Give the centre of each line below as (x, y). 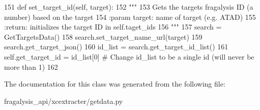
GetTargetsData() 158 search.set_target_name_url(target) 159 (103, 36)
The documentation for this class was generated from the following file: (115, 84)
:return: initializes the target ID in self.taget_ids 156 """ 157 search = (113, 27)
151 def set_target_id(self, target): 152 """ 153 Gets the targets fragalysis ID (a (129, 7)
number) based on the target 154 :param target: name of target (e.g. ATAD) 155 (130, 17)
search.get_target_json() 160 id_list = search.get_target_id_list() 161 (116, 47)
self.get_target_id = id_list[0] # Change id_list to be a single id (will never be (129, 56)
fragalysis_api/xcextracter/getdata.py (64, 101)
